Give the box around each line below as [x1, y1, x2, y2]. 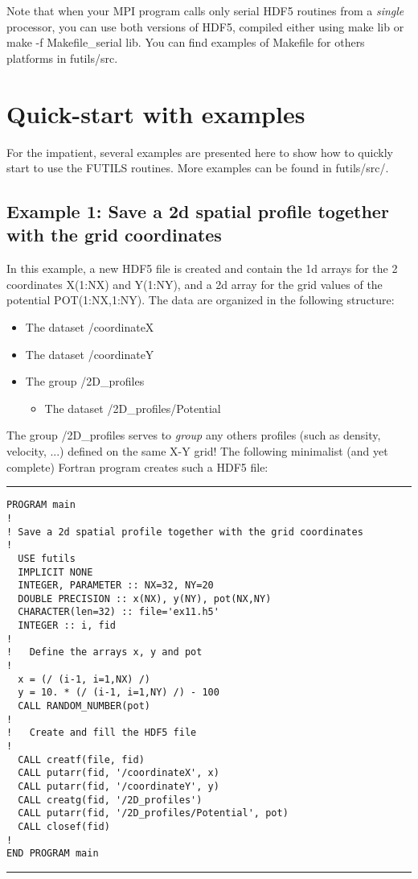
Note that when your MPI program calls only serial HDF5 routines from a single [6, 2, 404, 19]
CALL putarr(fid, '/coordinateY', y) [18, 781, 219, 792]
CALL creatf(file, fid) [18, 753, 145, 766]
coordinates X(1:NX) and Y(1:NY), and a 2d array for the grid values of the [6, 275, 383, 292]
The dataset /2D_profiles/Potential [44, 399, 221, 416]
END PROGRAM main [6, 848, 99, 860]
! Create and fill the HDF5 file [6, 727, 197, 739]
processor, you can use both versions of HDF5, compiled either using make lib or [6, 18, 404, 35]
